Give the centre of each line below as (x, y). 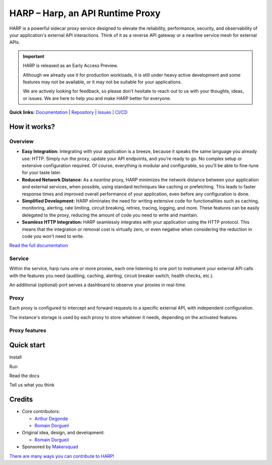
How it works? (32, 126)
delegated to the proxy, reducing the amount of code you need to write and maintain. (110, 215)
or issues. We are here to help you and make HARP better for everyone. (97, 98)
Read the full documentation (39, 245)
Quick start (27, 345)
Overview (21, 141)
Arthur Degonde (51, 419)
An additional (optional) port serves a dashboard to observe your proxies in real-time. (98, 285)
